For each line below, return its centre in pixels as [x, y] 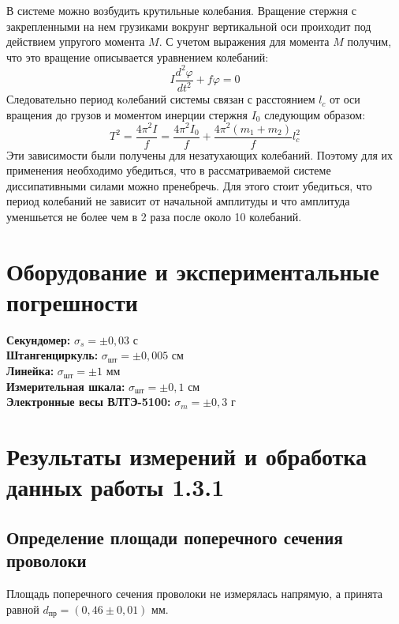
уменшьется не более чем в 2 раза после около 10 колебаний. [154, 216]
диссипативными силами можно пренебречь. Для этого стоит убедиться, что [189, 185]
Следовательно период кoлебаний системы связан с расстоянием [161, 99]
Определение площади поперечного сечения [175, 537]
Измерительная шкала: [66, 386]
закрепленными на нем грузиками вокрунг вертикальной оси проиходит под [189, 26]
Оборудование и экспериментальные [193, 271]
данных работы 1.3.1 [116, 487]
